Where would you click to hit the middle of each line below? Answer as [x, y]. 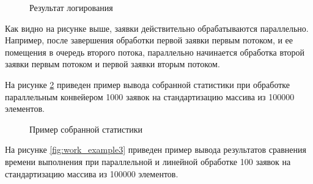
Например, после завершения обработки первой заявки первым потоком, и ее [149, 40]
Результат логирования [71, 7]
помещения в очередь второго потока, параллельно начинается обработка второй [155, 52]
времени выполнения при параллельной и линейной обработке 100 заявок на [148, 161]
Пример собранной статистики [86, 129]
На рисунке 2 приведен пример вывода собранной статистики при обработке [148, 84]
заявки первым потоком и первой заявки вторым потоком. [112, 64]
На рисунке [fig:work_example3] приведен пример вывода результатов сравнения [156, 149]
